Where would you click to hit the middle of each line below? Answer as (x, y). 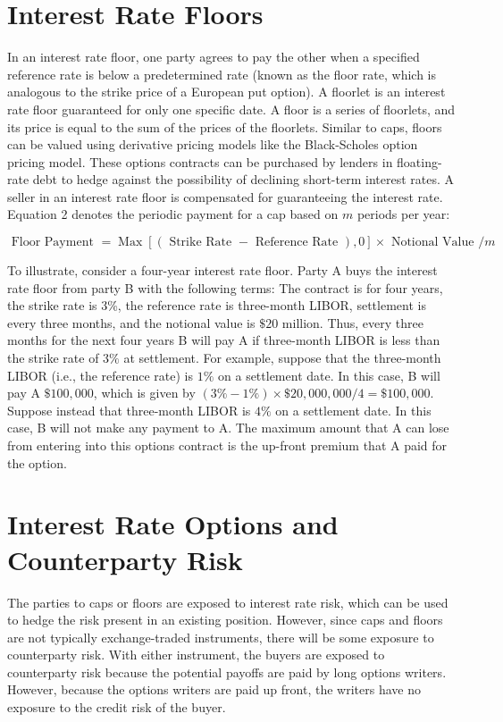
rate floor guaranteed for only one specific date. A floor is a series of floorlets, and (231, 109)
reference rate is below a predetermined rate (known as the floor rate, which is (222, 74)
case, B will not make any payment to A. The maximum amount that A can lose (228, 428)
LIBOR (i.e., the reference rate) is (101, 375)
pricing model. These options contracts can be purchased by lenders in (200, 161)
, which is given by (144, 393)
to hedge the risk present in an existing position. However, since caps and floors (225, 620)
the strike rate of (53, 358)
